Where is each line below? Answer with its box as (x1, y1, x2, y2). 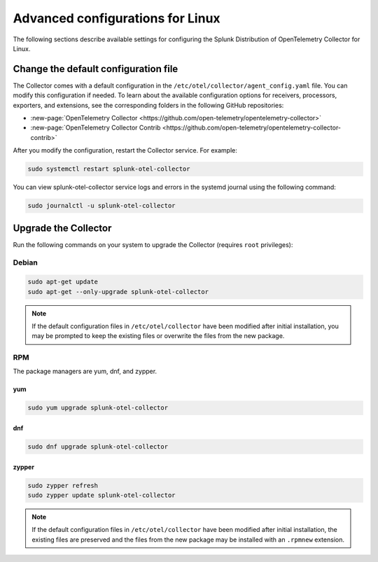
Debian (13, 258, 38, 267)
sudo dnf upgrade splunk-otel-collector (27, 443, 168, 451)
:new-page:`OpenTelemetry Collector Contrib (30, 123, 161, 132)
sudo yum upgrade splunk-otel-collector (27, 404, 168, 412)
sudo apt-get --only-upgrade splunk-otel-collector (27, 288, 209, 295)
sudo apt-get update (27, 278, 98, 286)
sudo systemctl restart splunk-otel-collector (27, 165, 190, 173)
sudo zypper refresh (27, 482, 98, 489)
